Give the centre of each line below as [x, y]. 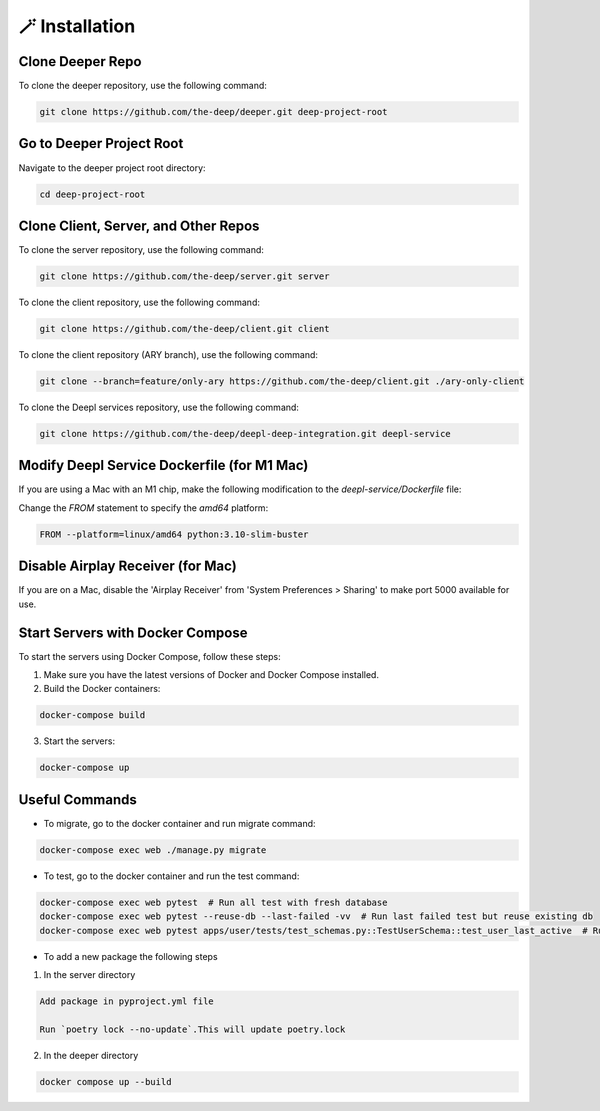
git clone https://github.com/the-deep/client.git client [184, 328]
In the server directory [89, 974]
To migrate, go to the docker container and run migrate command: [179, 823]
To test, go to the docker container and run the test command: [171, 876]
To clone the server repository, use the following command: [141, 250]
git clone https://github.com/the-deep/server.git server [184, 276]
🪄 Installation [77, 26]
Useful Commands [77, 799]
